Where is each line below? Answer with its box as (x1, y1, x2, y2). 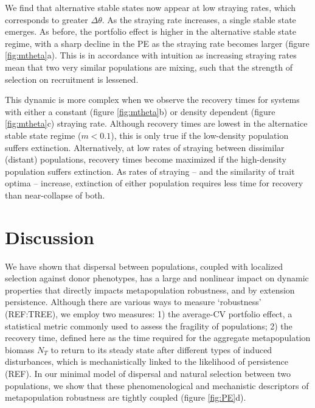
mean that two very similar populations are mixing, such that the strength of (5, 60, 292, 73)
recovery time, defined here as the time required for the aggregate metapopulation (5, 331, 311, 344)
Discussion (5, 224, 94, 249)
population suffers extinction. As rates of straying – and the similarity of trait (5, 164, 295, 177)
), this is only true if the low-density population (111, 128, 289, 141)
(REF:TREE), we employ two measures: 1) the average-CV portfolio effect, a (5, 308, 292, 320)
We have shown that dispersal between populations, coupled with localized (5, 259, 283, 272)
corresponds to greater (5, 13, 88, 26)
